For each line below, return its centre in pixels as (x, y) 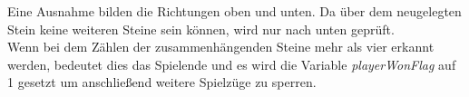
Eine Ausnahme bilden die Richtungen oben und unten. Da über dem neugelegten (234, 11)
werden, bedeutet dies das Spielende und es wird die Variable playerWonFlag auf (232, 64)
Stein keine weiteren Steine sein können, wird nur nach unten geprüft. (201, 29)
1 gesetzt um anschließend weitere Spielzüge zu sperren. (162, 82)
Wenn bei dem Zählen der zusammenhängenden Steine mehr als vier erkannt (221, 47)
